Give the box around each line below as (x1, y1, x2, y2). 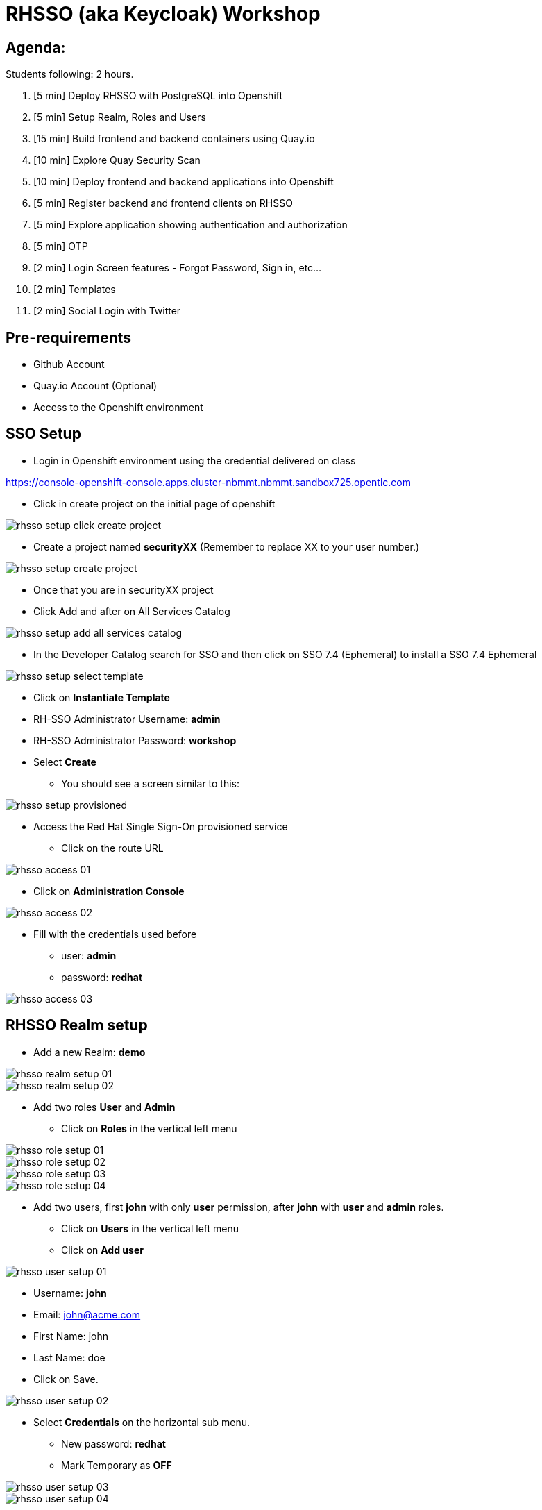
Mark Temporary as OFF (61, 1459, 172, 1471)
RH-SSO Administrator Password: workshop (33, 734, 237, 746)
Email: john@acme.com (33, 1308, 141, 1320)
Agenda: (6, 38, 66, 56)
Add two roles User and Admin (33, 1100, 176, 1113)
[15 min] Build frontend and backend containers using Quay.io (33, 133, 315, 145)
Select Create (33, 755, 96, 768)
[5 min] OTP (33, 240, 88, 253)
